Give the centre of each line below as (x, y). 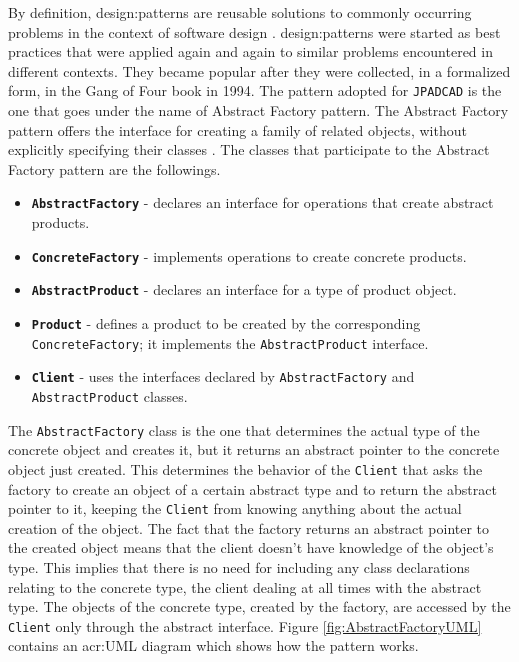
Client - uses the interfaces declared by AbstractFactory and (223, 376)
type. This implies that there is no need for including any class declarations (239, 566)
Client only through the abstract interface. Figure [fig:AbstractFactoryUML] (245, 625)
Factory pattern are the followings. (114, 168)
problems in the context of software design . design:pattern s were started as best (254, 31)
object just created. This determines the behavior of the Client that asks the (245, 468)
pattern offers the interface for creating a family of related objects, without (237, 129)
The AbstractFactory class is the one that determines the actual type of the (244, 429)
